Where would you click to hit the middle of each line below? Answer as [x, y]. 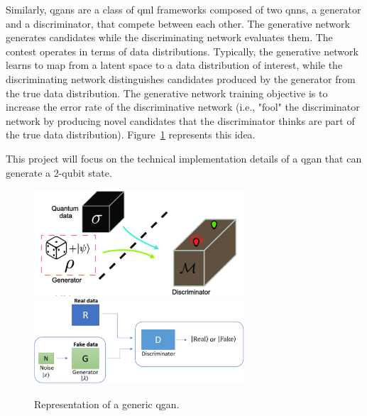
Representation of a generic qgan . [107, 404]
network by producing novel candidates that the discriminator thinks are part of [180, 120]
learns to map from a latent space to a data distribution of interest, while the [174, 65]
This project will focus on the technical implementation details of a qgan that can [184, 158]
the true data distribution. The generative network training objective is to [167, 93]
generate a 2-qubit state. [59, 172]
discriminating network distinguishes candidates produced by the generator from [181, 78]
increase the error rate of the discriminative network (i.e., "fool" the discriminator [183, 107]
